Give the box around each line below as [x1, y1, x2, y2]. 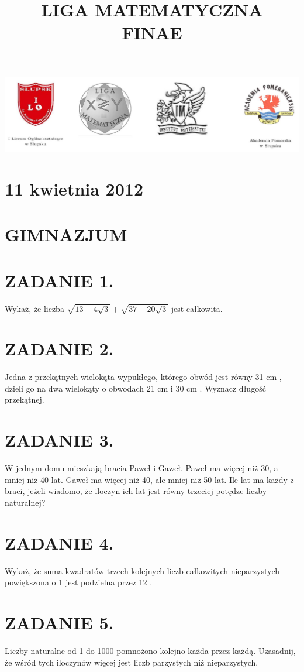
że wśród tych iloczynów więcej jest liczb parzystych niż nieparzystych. [5, 656, 258, 668]
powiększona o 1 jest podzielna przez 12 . [5, 576, 153, 588]
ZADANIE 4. [5, 530, 114, 554]
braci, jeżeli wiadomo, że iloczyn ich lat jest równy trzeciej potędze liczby [5, 485, 267, 497]
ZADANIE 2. [5, 337, 114, 361]
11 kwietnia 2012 [5, 176, 143, 200]
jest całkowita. [171, 302, 223, 314]
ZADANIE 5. [5, 611, 114, 634]
